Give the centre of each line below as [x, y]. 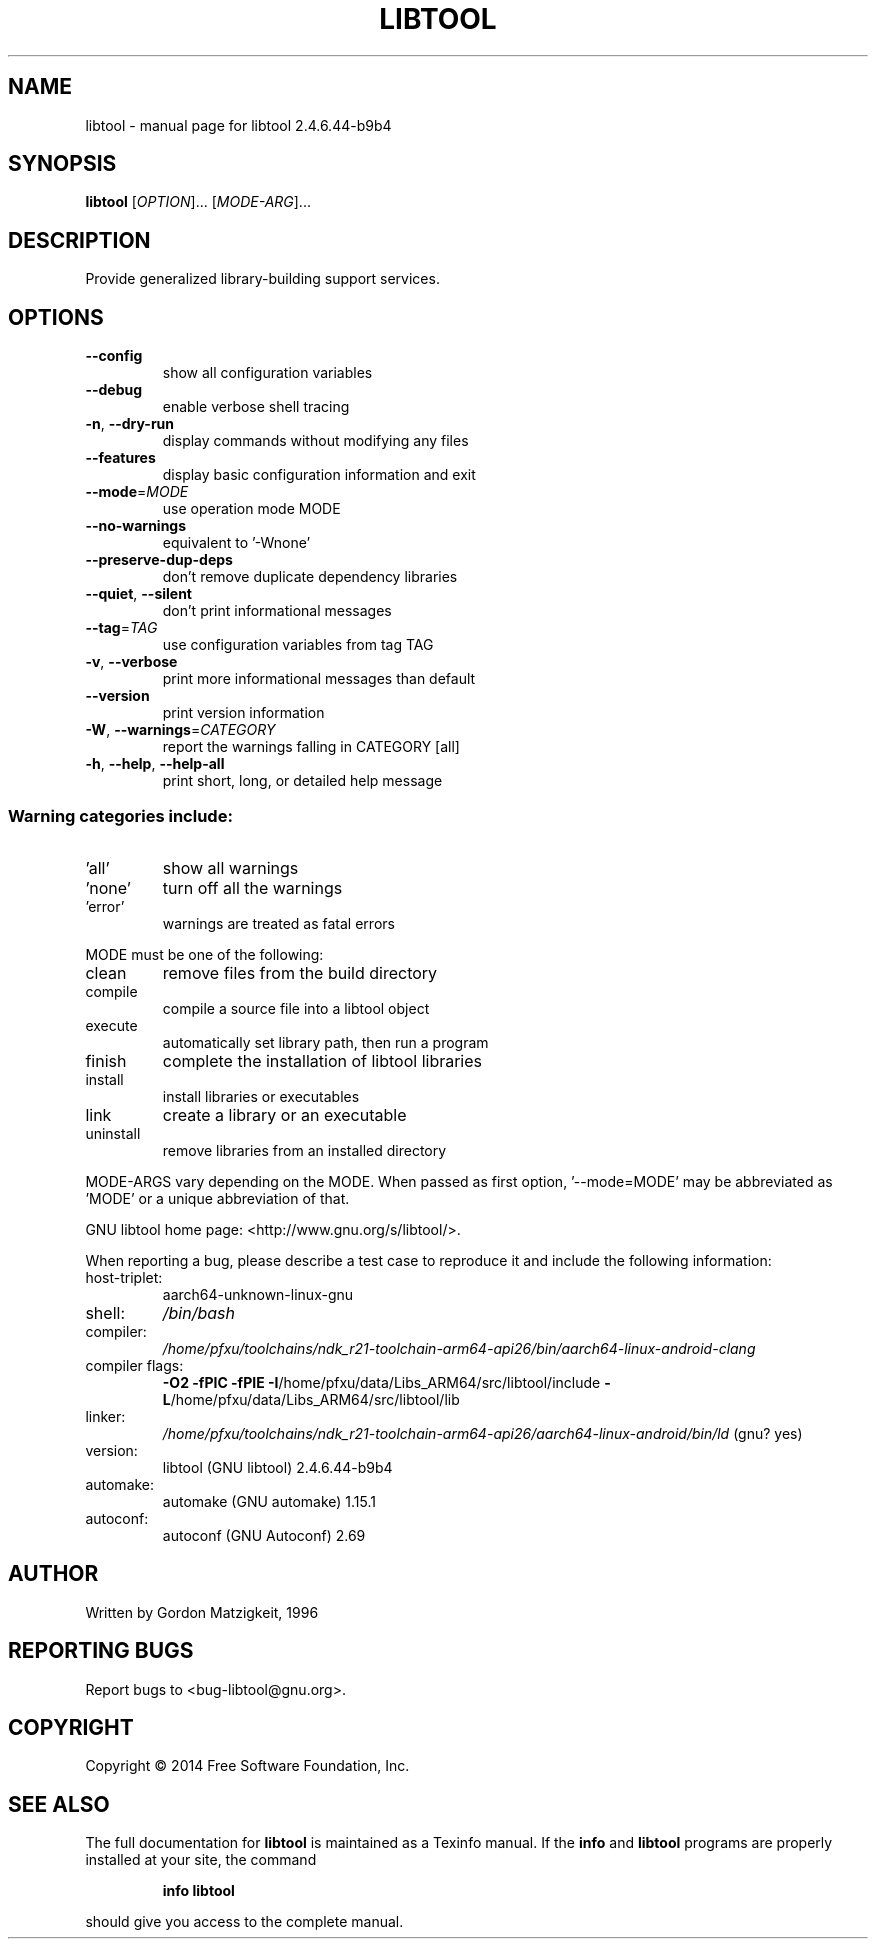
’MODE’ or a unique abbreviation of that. [217, 1198]
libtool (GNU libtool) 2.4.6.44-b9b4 [277, 1467]
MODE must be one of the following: [204, 954]
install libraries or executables [261, 1096]
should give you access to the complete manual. [244, 1922]
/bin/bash [198, 1312]
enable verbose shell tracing [256, 407]
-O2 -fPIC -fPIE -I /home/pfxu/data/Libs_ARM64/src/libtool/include [381, 1382]
